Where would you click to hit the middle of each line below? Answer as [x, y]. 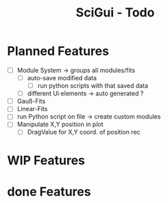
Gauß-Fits [31, 101]
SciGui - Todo [115, 13]
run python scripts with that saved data [93, 86]
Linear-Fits [32, 109]
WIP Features [46, 160]
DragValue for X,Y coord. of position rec [84, 132]
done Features [49, 192]
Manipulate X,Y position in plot [60, 124]
